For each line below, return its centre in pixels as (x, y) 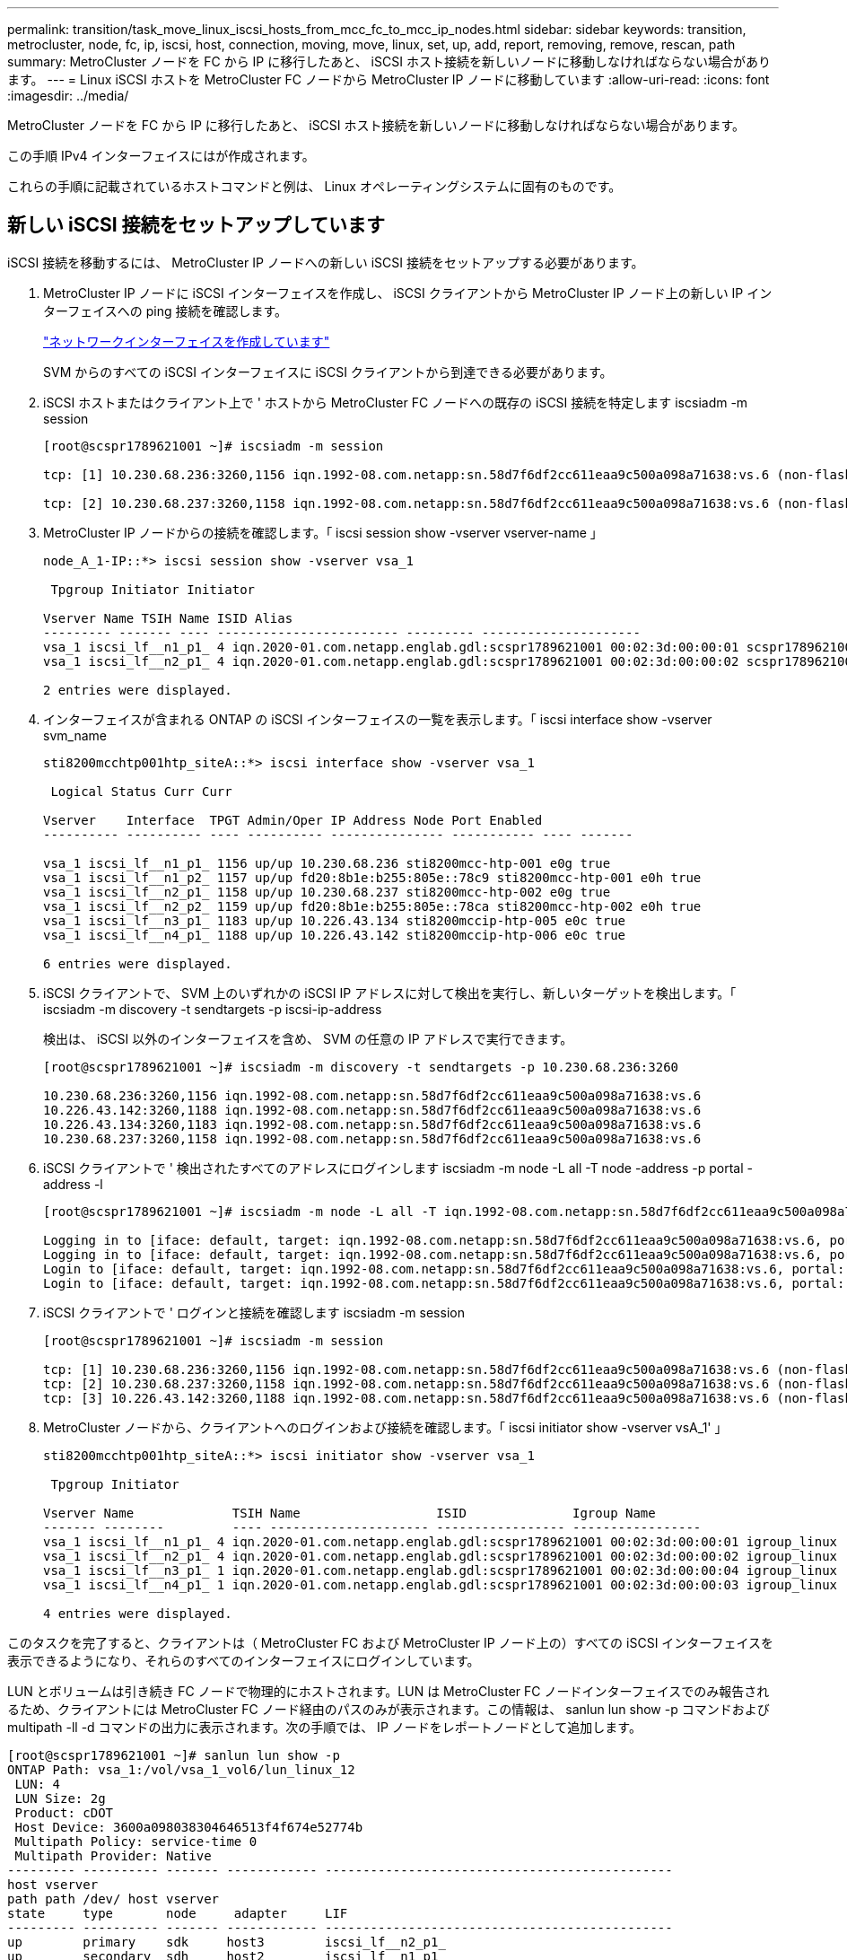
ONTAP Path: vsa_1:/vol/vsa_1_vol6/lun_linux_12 (181, 1769)
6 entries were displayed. (138, 963)
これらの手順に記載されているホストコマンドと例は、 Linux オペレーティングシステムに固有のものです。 (314, 186)
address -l (73, 1184)
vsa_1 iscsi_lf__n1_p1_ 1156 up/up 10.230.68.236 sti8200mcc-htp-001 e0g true (327, 863)
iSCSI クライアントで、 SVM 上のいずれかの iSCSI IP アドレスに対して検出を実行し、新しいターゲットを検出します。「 (390, 993)
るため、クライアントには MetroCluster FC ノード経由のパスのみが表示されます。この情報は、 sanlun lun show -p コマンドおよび (389, 1709)
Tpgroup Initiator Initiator (153, 589)
